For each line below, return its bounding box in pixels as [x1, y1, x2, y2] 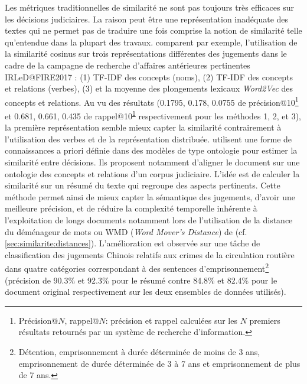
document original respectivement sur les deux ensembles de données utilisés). [5, 285, 286, 298]
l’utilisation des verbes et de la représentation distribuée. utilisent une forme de [5, 132, 292, 145]
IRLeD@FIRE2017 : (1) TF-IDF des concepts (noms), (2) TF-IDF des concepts [5, 70, 293, 83]
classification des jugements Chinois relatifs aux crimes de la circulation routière [5, 248, 295, 261]
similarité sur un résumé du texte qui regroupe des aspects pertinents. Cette [5, 179, 280, 191]
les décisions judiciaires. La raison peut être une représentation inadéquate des [5, 12, 289, 25]
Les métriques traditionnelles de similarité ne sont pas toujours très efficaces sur [5, 1, 294, 13]
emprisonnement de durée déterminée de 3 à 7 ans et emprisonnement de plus [18, 357, 301, 369]
